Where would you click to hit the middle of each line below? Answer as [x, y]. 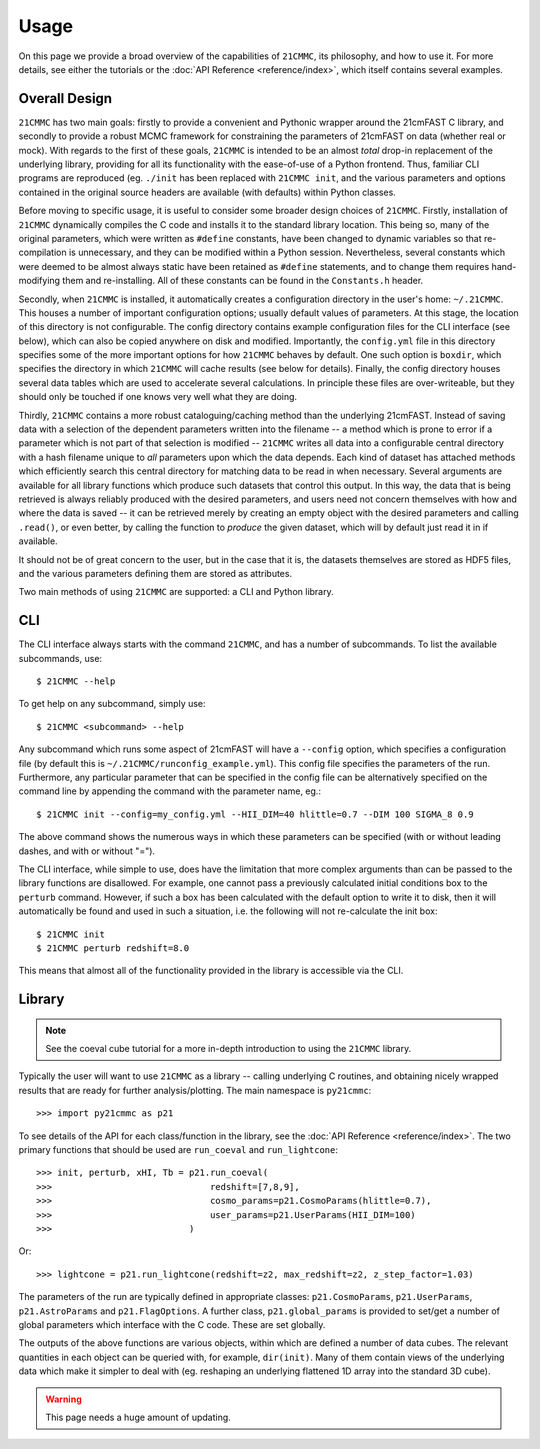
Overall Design [65, 98]
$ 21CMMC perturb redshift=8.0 [113, 948]
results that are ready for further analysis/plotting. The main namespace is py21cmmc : [195, 1090]
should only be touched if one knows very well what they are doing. [158, 397]
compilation [42, 252]
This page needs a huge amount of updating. [138, 1417]
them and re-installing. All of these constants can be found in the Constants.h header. [242, 281]
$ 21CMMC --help [76, 681]
